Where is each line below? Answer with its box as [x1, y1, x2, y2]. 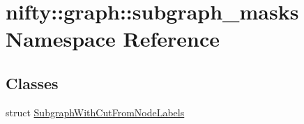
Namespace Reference [6, 24, 220, 53]
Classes [6, 72, 59, 93]
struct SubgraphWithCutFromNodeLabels [6, 104, 185, 119]
